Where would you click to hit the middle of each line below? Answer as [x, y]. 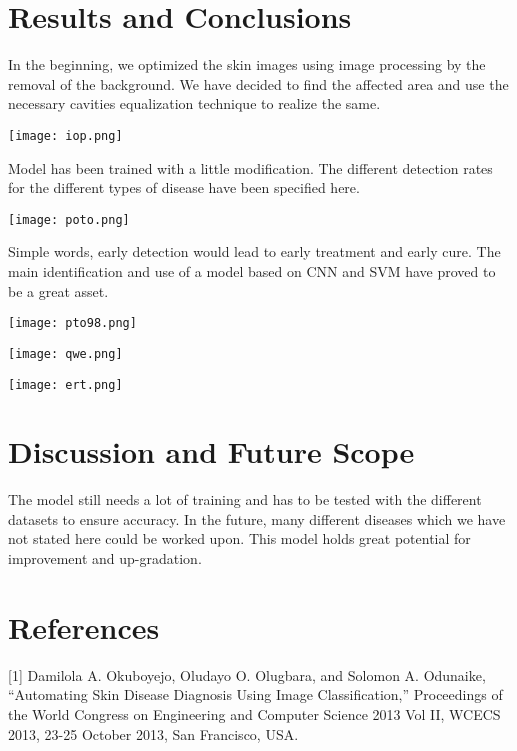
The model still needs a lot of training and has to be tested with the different [245, 499]
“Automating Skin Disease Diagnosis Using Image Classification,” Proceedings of [255, 694]
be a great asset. [58, 290]
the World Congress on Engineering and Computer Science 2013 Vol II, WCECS [254, 713]
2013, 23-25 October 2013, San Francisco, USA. [153, 733]
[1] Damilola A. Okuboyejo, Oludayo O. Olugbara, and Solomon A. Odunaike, [247, 674]
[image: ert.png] [65, 384]
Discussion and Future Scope [211, 451]
